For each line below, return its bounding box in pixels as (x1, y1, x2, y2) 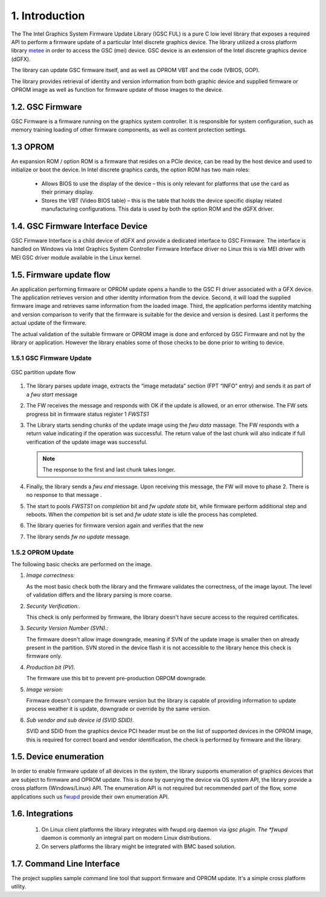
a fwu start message (26, 391, 78, 398)
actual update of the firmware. (11, 319, 87, 327)
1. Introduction (11, 9, 85, 22)
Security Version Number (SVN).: (26, 625, 109, 632)
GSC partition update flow (11, 368, 76, 375)
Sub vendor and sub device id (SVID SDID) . (26, 716, 134, 724)
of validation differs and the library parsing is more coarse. (26, 592, 172, 599)
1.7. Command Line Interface (11, 858, 120, 869)
